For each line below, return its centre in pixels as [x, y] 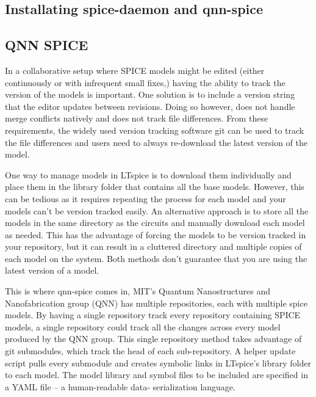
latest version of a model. [52, 270]
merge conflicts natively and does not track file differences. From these [137, 118]
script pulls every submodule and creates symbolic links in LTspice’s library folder [158, 362]
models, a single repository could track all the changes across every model [143, 326]
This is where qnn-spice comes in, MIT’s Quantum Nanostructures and [138, 291]
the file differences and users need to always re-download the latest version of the [156, 142]
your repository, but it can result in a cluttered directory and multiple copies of [153, 246]
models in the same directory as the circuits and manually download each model [155, 223]
